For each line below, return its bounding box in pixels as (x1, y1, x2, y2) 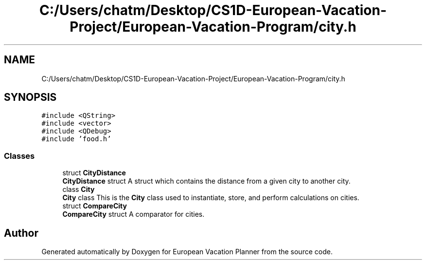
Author (4, 226, 38, 239)
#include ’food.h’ (41, 135, 111, 143)
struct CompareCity (62, 202, 127, 210)
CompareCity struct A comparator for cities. (62, 210, 205, 219)
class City (62, 185, 95, 194)
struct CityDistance (62, 169, 126, 177)
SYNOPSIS (4, 91, 57, 104)
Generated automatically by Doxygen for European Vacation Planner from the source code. (41, 247, 333, 256)
